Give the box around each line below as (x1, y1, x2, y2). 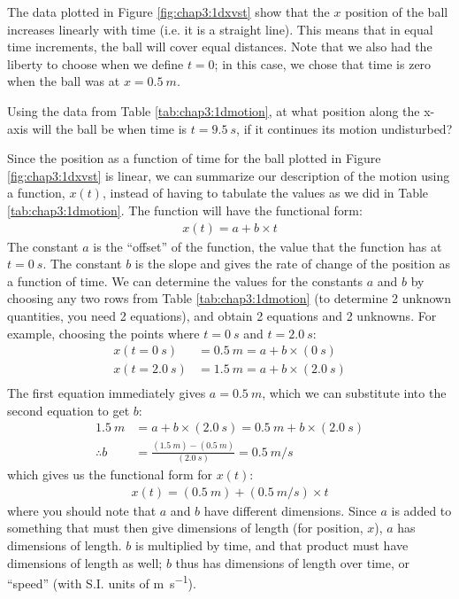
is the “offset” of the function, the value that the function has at (93, 237, 442, 255)
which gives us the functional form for (7, 465, 213, 484)
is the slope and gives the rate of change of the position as (134, 254, 451, 273)
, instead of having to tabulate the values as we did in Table (102, 183, 429, 202)
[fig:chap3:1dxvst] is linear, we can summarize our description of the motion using (7, 166, 450, 184)
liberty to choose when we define (7, 54, 184, 73)
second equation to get (7, 401, 130, 419)
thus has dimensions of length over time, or (175, 553, 409, 572)
